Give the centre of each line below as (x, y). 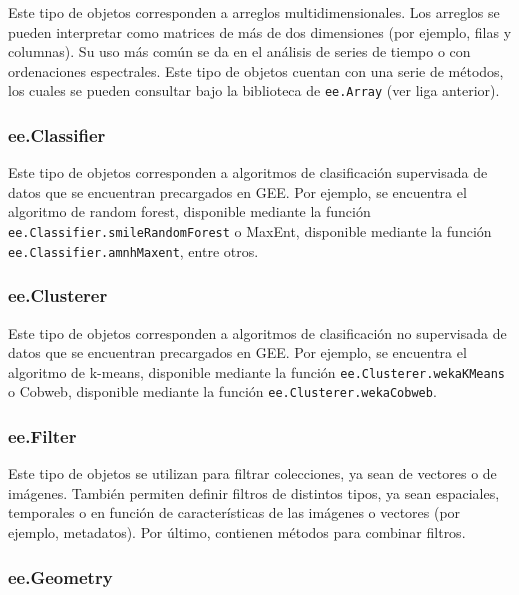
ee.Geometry (60, 576)
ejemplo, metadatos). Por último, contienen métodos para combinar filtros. (237, 532)
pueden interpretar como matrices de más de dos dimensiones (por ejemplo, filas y (260, 31)
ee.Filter (42, 435)
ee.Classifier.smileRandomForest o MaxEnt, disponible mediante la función (250, 231)
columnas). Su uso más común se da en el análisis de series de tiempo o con (239, 51)
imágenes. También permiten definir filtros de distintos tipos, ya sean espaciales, (254, 492)
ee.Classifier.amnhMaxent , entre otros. (133, 250)
